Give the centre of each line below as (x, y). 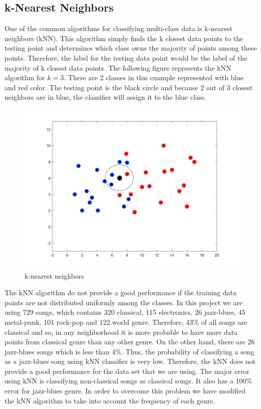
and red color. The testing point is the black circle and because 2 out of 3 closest (129, 87)
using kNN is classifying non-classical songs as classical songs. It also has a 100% (128, 381)
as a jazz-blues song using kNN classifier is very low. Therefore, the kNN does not (130, 361)
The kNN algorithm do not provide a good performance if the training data (121, 292)
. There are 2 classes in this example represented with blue (154, 77)
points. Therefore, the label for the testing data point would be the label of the (126, 57)
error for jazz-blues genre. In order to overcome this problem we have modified (125, 391)
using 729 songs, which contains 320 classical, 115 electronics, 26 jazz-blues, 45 (125, 312)
